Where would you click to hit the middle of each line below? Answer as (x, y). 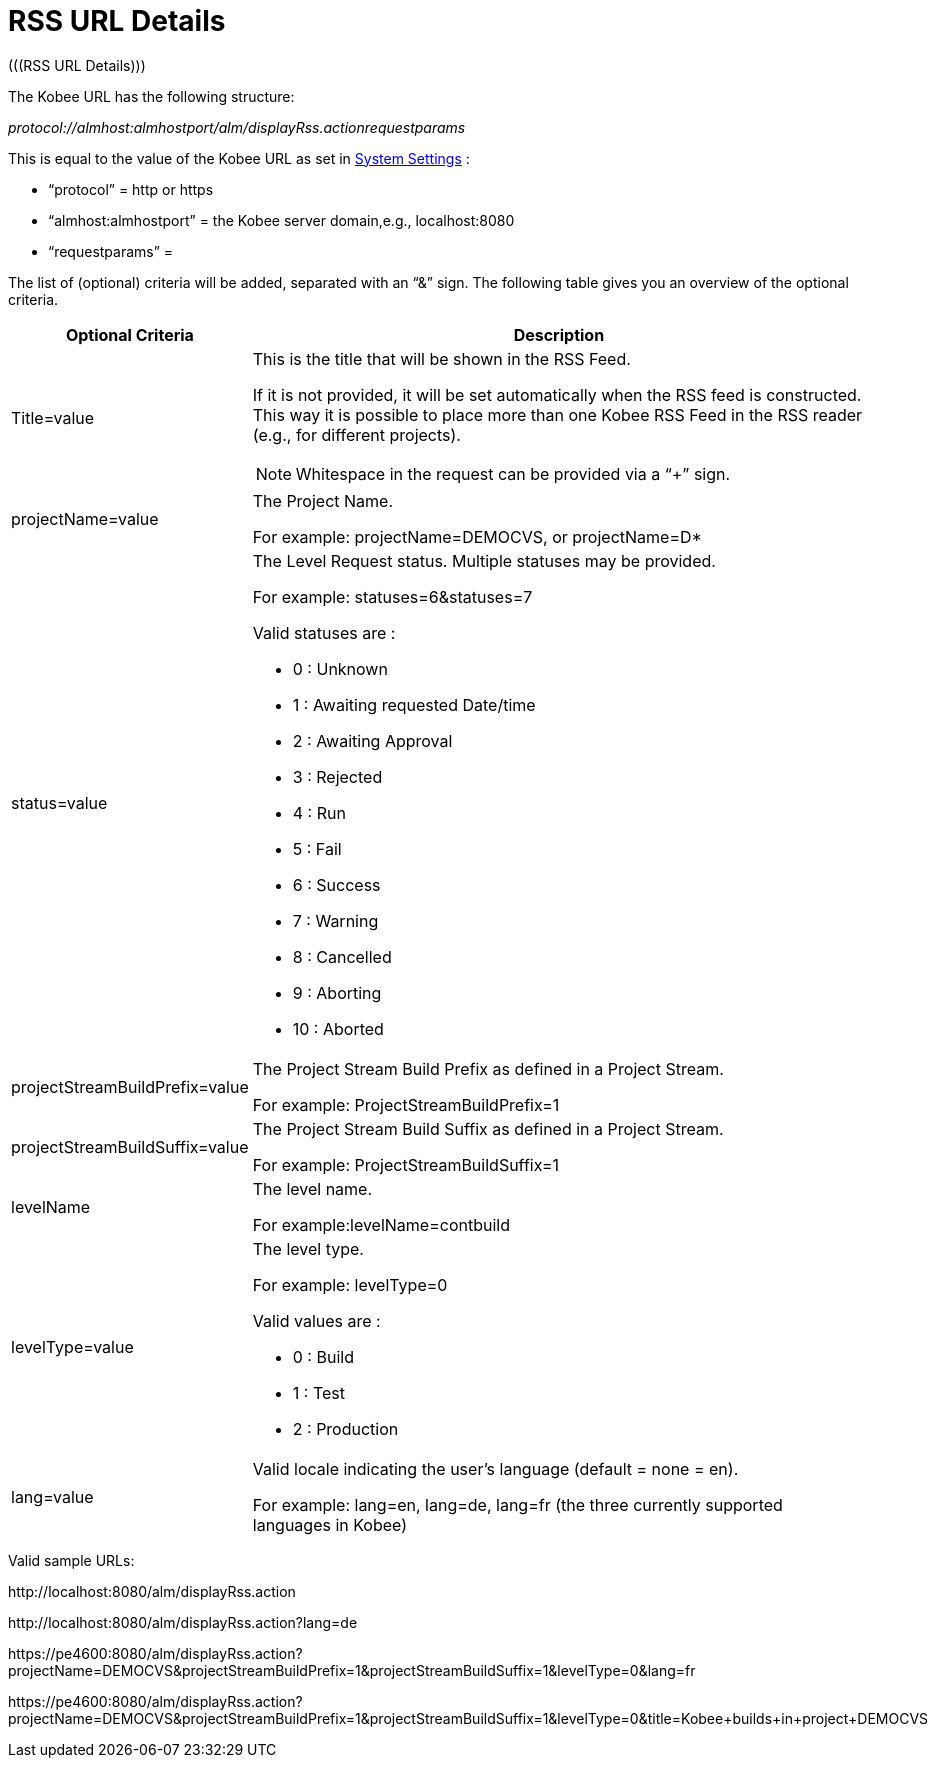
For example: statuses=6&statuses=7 (392, 596)
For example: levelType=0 (350, 1284)
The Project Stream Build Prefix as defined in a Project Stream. (488, 1068)
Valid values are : (316, 1320)
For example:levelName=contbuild (381, 1224)
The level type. (308, 1248)
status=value (59, 802)
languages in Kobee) (330, 1524)
